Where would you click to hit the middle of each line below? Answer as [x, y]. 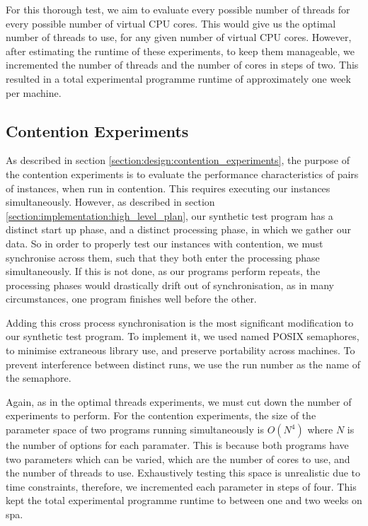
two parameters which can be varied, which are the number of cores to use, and [178, 458]
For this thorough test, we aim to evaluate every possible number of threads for [178, 9]
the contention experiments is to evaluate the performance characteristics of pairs [182, 174]
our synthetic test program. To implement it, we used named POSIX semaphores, [183, 336]
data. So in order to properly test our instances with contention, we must [165, 243]
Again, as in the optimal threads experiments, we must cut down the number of [179, 401]
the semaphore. [39, 378]
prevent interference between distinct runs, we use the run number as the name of [183, 364]
